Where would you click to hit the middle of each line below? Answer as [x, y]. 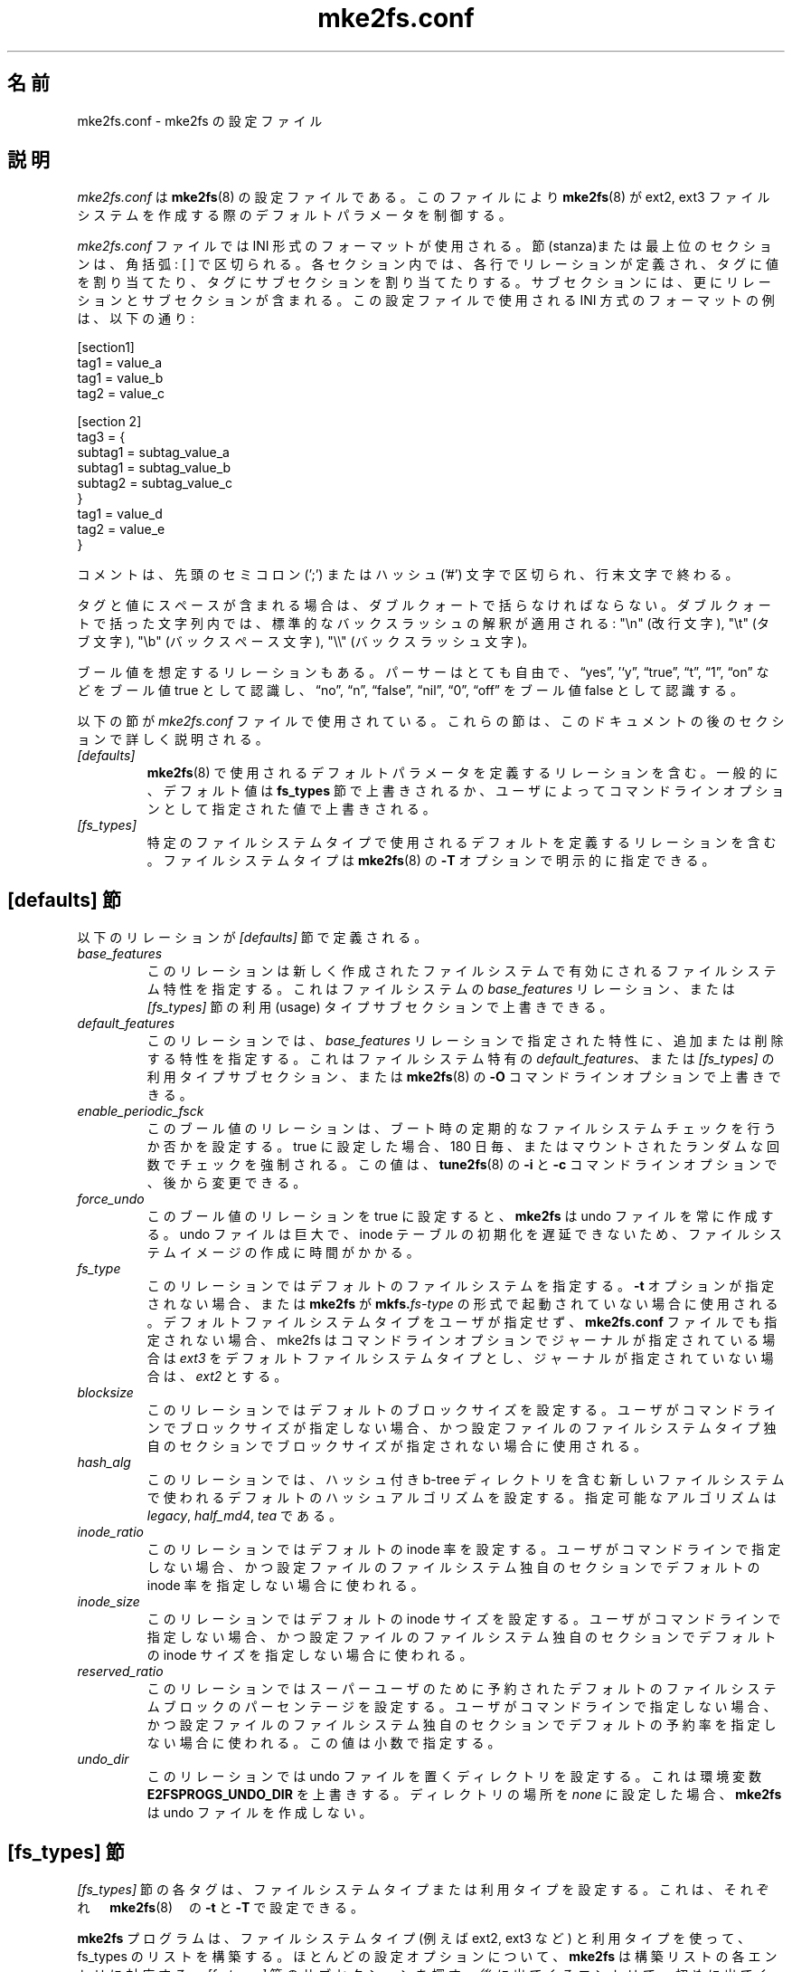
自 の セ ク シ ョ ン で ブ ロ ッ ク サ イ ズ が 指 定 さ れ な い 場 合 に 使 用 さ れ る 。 [396, 1446]
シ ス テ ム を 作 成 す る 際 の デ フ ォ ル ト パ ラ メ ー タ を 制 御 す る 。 [294, 215]
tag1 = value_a [120, 363]
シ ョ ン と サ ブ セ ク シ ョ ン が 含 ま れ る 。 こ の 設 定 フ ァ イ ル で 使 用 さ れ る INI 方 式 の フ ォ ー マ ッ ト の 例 [426, 300]
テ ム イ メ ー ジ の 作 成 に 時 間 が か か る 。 [283, 1253]
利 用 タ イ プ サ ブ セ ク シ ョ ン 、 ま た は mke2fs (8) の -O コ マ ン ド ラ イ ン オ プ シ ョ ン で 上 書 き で [464, 1077]
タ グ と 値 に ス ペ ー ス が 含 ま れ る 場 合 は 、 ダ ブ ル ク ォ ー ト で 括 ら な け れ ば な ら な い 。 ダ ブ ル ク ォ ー [424, 605]
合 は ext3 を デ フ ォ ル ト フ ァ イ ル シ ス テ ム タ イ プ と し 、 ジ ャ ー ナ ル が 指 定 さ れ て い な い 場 [460, 1358]
